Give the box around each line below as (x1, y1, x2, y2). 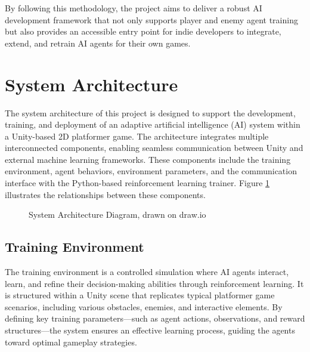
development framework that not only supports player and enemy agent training (5, 13, 298, 26)
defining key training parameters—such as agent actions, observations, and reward (5, 312, 305, 325)
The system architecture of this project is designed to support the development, (5, 106, 296, 119)
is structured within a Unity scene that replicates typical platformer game (5, 289, 275, 301)
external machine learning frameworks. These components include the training (5, 153, 291, 165)
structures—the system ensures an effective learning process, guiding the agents (5, 324, 295, 336)
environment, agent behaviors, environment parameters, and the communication (5, 165, 297, 177)
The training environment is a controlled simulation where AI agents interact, (5, 265, 289, 278)
